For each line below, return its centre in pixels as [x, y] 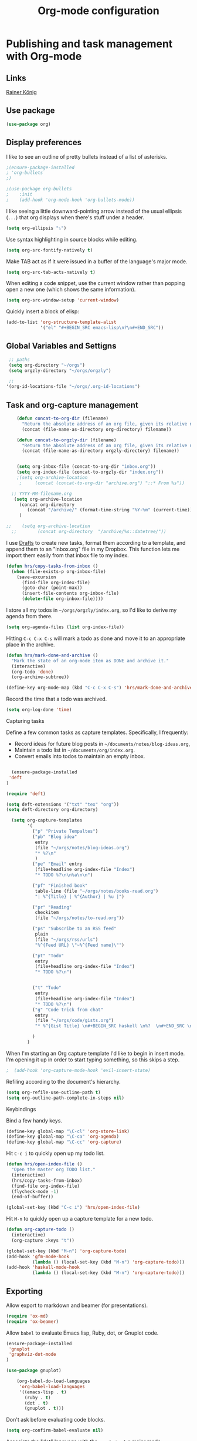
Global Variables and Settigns [61, 346]
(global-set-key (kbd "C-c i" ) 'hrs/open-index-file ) [73, 1208]
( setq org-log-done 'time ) [39, 710]
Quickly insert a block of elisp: [43, 311]
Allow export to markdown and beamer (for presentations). [77, 1305]
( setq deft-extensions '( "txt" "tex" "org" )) [62, 804]
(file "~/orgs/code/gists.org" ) [74, 1021]
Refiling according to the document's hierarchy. [64, 1081]
